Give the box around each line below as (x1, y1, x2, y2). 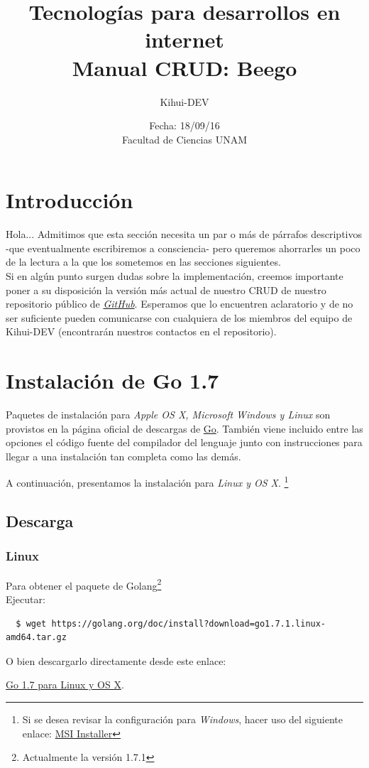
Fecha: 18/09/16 (149, 118, 220, 133)
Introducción (6, 185, 133, 215)
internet (145, 25, 224, 54)
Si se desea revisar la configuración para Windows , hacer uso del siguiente (22, 711, 343, 726)
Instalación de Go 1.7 (6, 366, 219, 395)
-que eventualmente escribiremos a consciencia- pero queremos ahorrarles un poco (6, 240, 360, 255)
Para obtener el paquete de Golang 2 (6, 575, 162, 593)
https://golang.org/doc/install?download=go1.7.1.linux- (51, 618, 326, 629)
